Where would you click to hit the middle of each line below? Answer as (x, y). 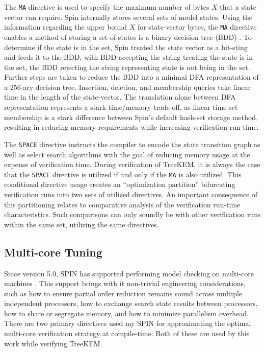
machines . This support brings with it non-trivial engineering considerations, (125, 283)
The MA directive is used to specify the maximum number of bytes (107, 7)
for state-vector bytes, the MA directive (197, 27)
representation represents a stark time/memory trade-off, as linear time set (121, 107)
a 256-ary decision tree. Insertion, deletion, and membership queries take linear (127, 87)
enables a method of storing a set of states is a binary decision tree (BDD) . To (128, 37)
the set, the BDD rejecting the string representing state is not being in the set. (127, 67)
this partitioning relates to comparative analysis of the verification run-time (122, 204)
